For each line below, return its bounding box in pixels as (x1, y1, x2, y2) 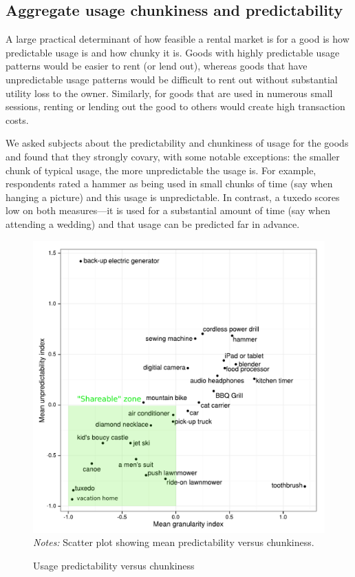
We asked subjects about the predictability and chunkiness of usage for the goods (6, 136, 349, 150)
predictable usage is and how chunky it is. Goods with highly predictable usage (6, 45, 340, 59)
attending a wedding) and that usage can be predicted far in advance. (6, 216, 300, 231)
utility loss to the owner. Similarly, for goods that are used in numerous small (6, 85, 333, 100)
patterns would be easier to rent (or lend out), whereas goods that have (6, 59, 308, 73)
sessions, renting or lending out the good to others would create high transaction (6, 99, 345, 114)
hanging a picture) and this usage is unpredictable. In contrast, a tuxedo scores (6, 189, 340, 204)
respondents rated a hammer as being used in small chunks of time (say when (6, 176, 333, 191)
